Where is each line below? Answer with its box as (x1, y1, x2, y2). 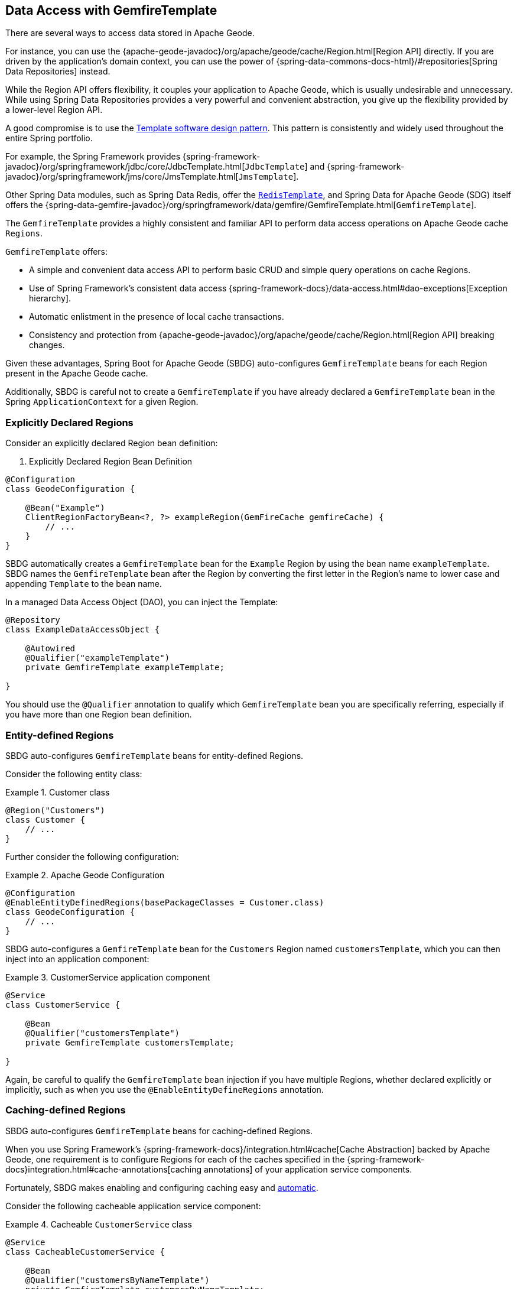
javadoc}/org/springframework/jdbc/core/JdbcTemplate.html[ (5, 161, 245, 172)
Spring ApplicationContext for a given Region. (5, 397, 199, 407)
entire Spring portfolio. (5, 133, 93, 144)
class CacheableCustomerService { (5, 1246, 165, 1256)
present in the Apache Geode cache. (5, 368, 148, 379)
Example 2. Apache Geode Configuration (5, 869, 165, 880)
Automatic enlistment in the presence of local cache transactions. (29, 311, 284, 322)
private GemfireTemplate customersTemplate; (25, 1037, 235, 1047)
